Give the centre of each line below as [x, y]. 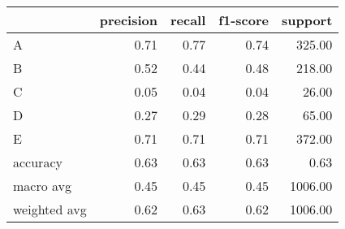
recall [188, 20]
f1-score [244, 20]
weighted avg [50, 209]
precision [128, 20]
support [307, 20]
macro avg [43, 186]
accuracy [38, 162]
